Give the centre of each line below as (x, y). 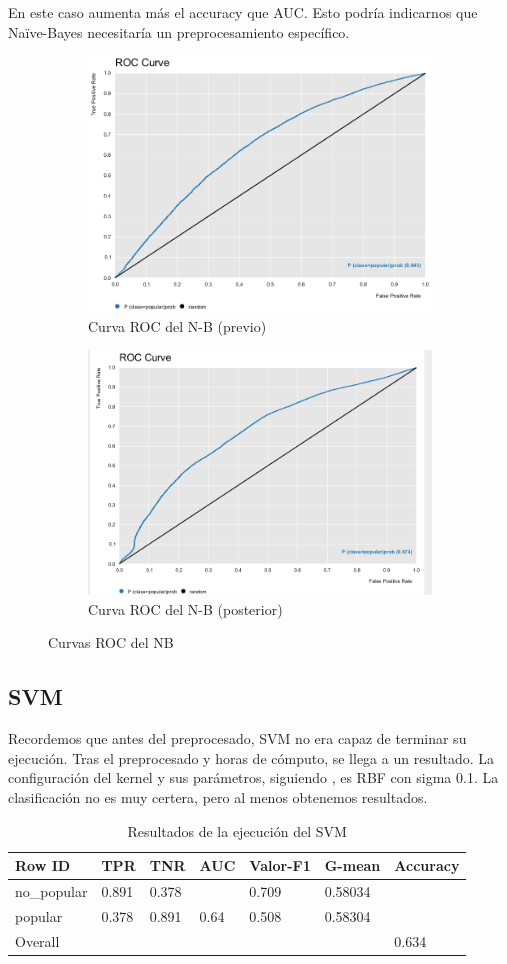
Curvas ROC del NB (111, 642)
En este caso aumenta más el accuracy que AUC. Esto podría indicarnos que (243, 12)
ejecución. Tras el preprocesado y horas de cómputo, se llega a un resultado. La (251, 757)
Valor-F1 (280, 865)
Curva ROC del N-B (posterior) (185, 608)
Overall (37, 940)
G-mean (352, 865)
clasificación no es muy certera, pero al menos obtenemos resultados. (218, 797)
